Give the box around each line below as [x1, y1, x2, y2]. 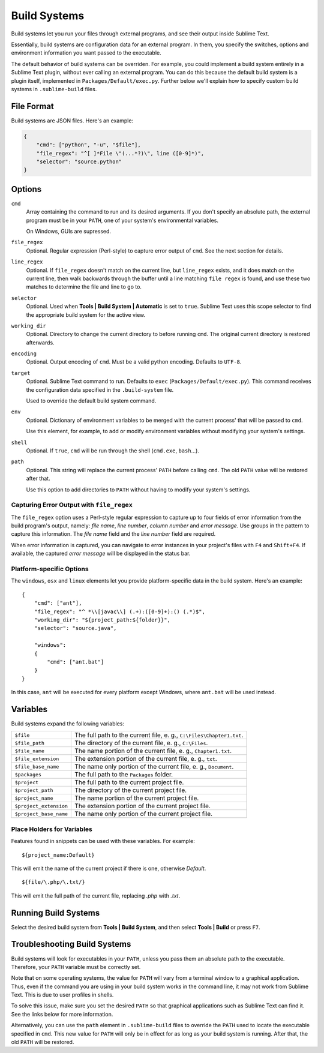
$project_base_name [14, 811, 68, 817]
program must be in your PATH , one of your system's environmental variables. [26, 217, 219, 224]
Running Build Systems [11, 908, 100, 918]
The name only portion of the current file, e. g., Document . [74, 763, 234, 771]
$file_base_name [14, 763, 59, 770]
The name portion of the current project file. [74, 794, 199, 802]
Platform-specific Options [11, 565, 89, 573]
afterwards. [26, 339, 55, 346]
